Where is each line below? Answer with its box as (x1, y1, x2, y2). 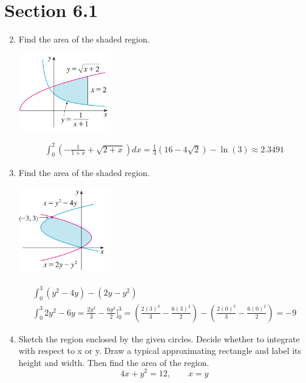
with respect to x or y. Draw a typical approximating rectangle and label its (18, 344, 302, 357)
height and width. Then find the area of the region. (18, 356, 209, 368)
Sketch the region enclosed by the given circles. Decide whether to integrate (18, 332, 300, 345)
